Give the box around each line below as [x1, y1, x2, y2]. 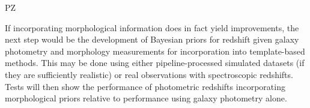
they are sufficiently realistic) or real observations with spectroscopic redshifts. [5, 68, 293, 80]
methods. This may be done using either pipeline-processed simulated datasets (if [5, 56, 305, 69]
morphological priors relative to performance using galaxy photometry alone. [5, 92, 287, 104]
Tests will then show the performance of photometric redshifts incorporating [5, 80, 285, 92]
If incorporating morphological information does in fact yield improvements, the [5, 21, 299, 34]
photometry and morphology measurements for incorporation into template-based [5, 44, 305, 57]
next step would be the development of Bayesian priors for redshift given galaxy [5, 33, 299, 46]
